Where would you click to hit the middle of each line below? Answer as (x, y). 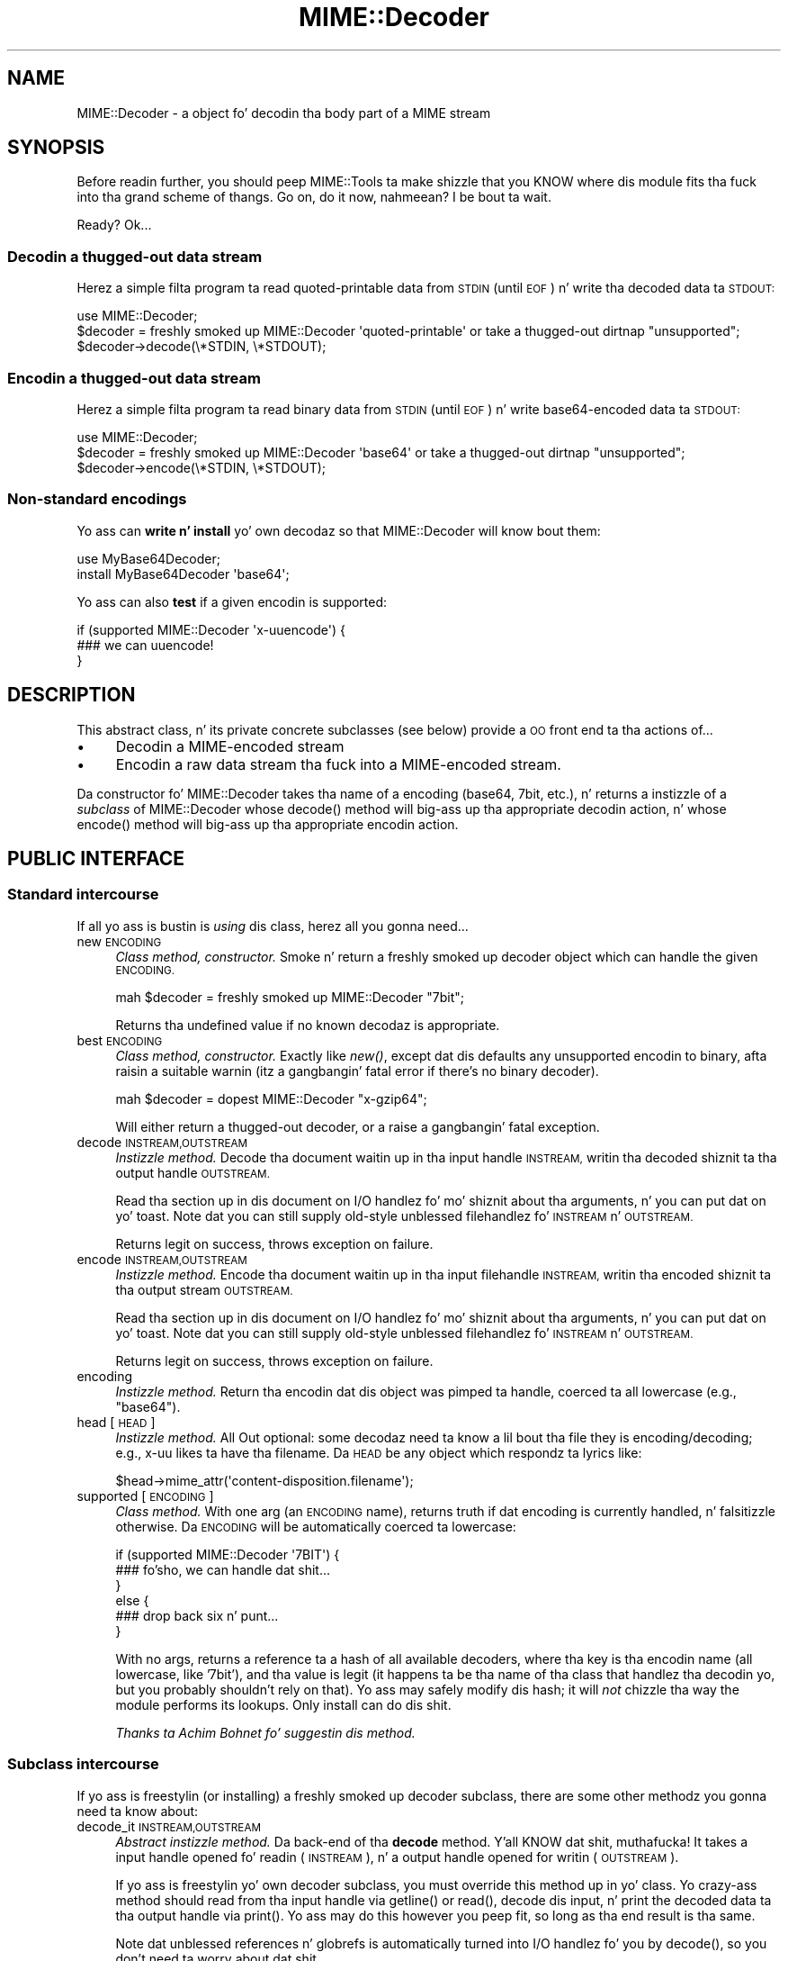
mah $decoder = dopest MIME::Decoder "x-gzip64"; (271, 1098)
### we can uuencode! (145, 645)
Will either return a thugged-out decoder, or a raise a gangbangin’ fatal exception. (358, 1126)
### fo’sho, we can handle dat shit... (223, 1569)
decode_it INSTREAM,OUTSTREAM (169, 1826)
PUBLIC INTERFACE (96, 858)
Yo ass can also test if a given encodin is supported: (232, 601)
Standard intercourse (83, 895)
